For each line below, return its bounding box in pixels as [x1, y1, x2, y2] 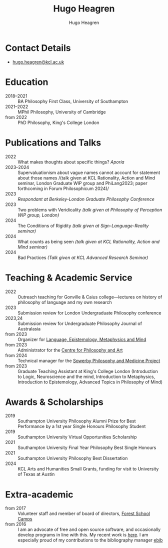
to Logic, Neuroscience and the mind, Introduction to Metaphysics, [17, 373, 155, 379]
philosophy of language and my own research [17, 299, 112, 305]
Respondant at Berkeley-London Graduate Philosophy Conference [17, 196, 155, 202]
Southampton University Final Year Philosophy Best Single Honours [17, 444, 156, 450]
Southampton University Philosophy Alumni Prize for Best [17, 418, 136, 424]
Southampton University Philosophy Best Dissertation [17, 455, 128, 461]
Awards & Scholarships [5, 396, 103, 407]
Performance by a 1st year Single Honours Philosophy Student [17, 423, 146, 429]
